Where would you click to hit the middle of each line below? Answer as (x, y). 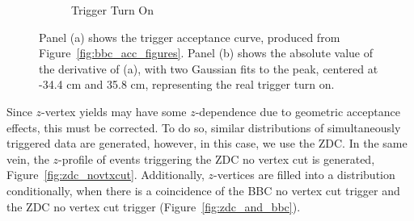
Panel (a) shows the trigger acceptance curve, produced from (190, 37)
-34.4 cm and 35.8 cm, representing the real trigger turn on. (187, 84)
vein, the (28, 158)
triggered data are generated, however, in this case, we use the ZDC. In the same (207, 143)
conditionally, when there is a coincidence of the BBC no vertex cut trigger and (203, 190)
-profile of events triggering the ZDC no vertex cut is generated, (217, 158)
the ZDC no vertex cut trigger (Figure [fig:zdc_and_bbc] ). (154, 206)
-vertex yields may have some (114, 111)
